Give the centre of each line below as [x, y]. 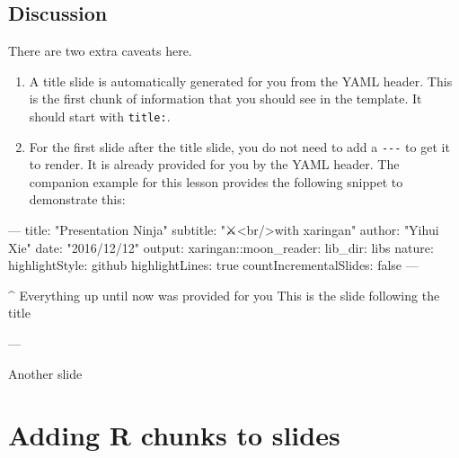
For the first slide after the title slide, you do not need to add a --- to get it [239, 146]
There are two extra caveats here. [100, 51]
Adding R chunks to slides [174, 435]
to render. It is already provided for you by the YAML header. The [214, 164]
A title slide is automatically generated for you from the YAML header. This [241, 81]
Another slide [45, 373]
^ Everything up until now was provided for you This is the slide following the [224, 295]
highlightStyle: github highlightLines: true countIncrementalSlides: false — [213, 265]
